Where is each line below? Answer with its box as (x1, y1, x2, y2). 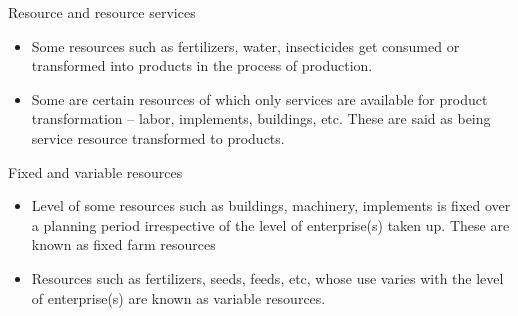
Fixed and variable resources (8, 161, 183, 182)
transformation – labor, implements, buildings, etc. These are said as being (31, 108, 491, 129)
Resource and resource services (8, 2, 196, 22)
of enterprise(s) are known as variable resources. (31, 287, 326, 308)
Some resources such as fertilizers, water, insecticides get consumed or (31, 35, 460, 56)
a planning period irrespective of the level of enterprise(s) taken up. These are (31, 214, 510, 235)
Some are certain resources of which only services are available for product (31, 88, 488, 109)
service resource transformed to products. (31, 127, 285, 148)
